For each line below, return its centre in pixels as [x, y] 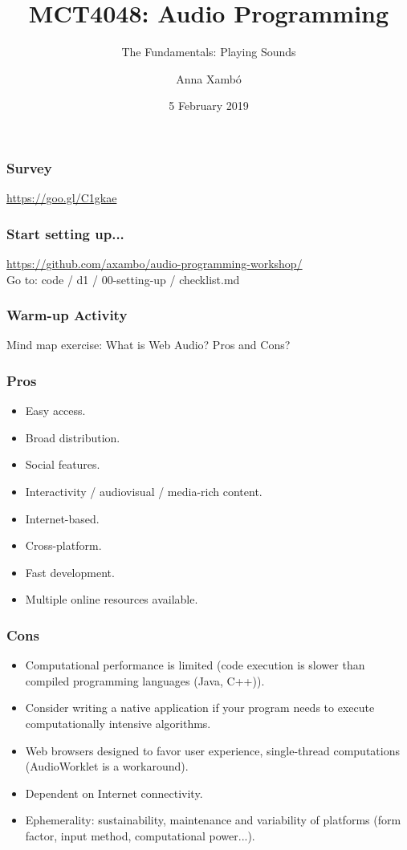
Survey [29, 167]
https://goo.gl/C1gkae [62, 198]
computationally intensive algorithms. [118, 723]
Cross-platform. [63, 545]
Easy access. [55, 411]
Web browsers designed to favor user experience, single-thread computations [212, 750]
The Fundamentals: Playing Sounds [209, 52]
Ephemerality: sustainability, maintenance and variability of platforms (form [213, 820]
